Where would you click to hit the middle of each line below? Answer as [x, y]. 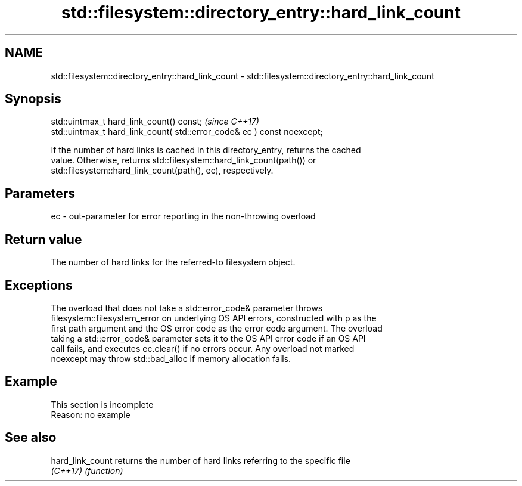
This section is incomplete [102, 404]
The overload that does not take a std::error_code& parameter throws [187, 308]
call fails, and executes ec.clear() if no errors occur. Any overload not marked [203, 348]
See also [31, 438]
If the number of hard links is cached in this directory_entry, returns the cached [206, 150]
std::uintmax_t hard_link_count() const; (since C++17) [155, 122]
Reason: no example [91, 414]
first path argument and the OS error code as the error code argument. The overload [217, 328]
